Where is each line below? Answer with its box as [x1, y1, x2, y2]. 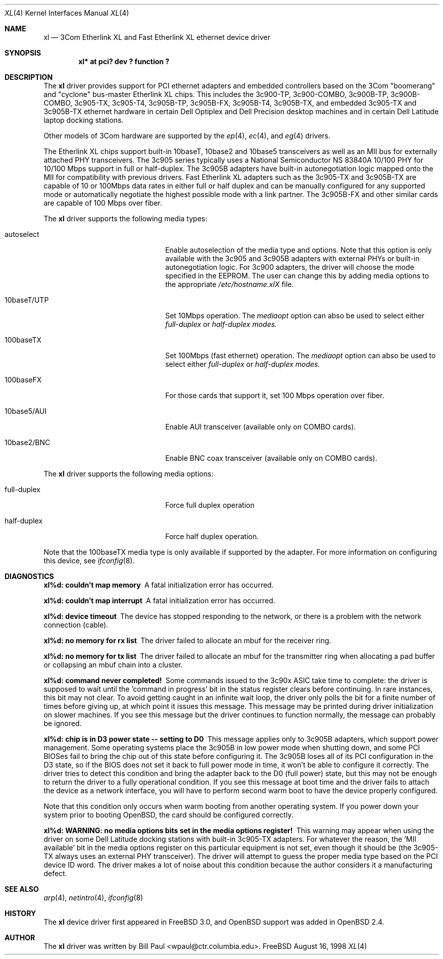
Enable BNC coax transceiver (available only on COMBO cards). [165, 454, 377, 462]
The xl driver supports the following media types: [43, 214, 208, 223]
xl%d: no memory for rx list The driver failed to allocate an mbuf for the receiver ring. [43, 636, 331, 645]
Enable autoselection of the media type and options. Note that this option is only [165, 246, 432, 254]
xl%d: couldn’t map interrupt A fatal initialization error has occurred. [43, 596, 275, 605]
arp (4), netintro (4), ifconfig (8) [43, 893, 143, 902]
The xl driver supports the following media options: [43, 469, 214, 478]
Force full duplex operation [165, 501, 255, 509]
